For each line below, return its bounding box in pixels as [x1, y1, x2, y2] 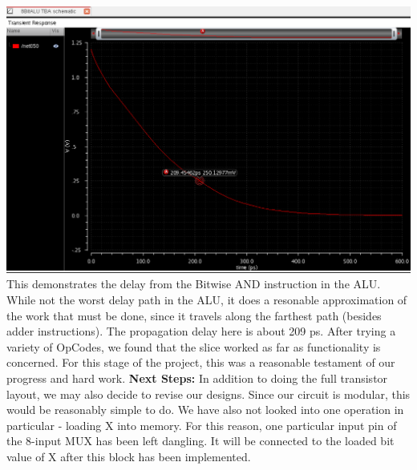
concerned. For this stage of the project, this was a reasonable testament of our [6, 354, 395, 371]
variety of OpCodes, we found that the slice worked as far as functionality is [6, 338, 381, 355]
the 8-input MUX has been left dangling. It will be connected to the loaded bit [6, 432, 395, 449]
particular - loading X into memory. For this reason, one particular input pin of [6, 416, 397, 433]
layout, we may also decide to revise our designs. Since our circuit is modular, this [6, 385, 411, 402]
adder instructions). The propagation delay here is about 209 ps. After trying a [6, 323, 396, 339]
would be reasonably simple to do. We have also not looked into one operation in [6, 401, 404, 418]
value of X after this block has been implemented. [6, 448, 251, 464]
